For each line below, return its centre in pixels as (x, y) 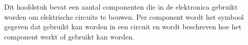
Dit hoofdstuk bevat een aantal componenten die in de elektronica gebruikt (121, 7)
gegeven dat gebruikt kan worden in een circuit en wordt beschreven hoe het (123, 27)
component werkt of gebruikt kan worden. (69, 36)
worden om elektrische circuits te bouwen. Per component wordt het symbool (124, 16)
